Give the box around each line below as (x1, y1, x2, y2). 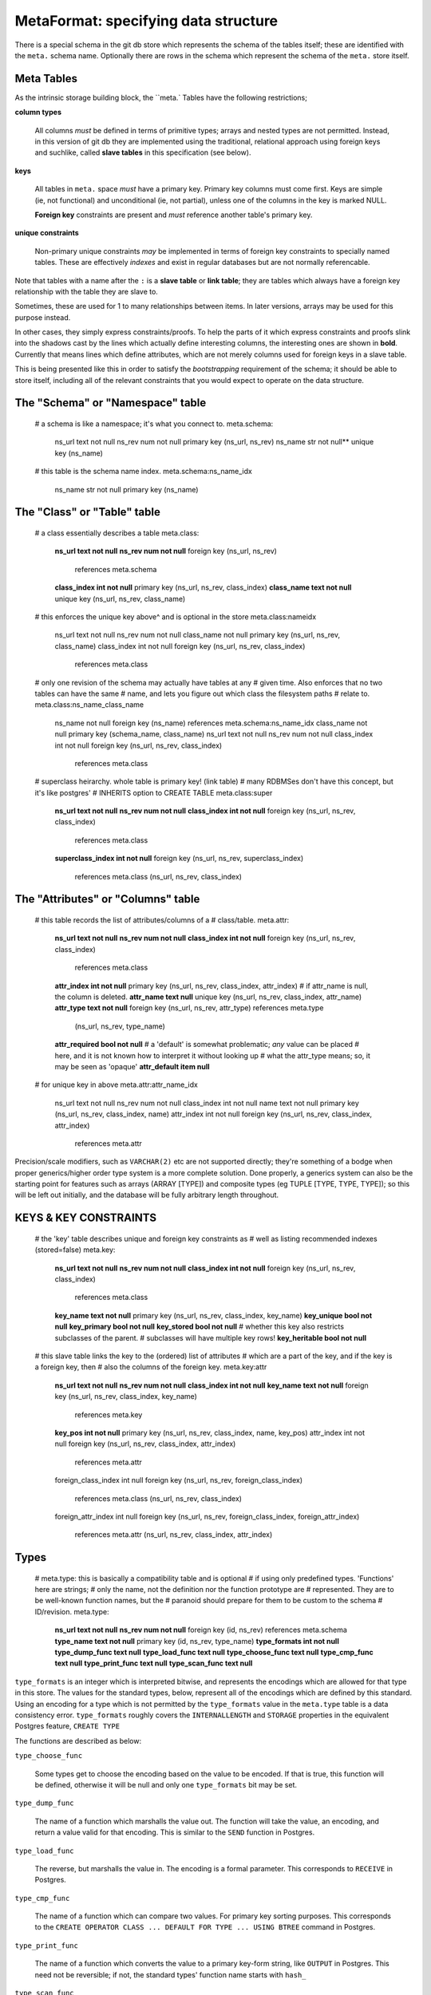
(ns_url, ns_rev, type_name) (74, 1021, 165, 1031)
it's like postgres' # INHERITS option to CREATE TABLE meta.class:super (34, 788, 273, 797)
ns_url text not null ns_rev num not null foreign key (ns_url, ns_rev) (54, 547, 277, 556)
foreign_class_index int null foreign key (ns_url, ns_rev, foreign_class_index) (54, 1476, 303, 1485)
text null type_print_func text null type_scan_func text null (54, 1658, 253, 1668)
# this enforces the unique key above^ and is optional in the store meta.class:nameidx (34, 611, 317, 622)
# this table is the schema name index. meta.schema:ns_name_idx (34, 467, 253, 476)
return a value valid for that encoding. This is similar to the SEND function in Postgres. (34, 1827, 315, 1837)
